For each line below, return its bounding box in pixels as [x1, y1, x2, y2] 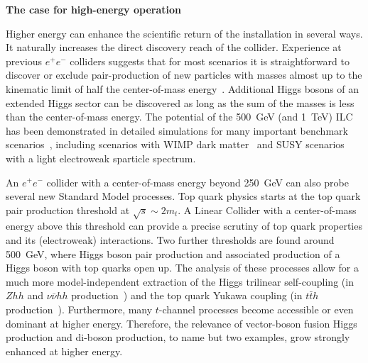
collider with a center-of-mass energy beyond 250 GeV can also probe [46, 174, 350, 189]
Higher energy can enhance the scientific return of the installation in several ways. [6, 26, 363, 40]
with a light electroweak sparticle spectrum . [6, 150, 196, 165]
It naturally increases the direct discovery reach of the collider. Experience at [6, 40, 342, 55]
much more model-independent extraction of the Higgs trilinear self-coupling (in [6, 274, 354, 289]
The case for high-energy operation [6, 2, 181, 16]
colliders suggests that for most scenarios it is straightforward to [70, 53, 350, 68]
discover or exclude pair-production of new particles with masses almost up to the [6, 67, 362, 82]
